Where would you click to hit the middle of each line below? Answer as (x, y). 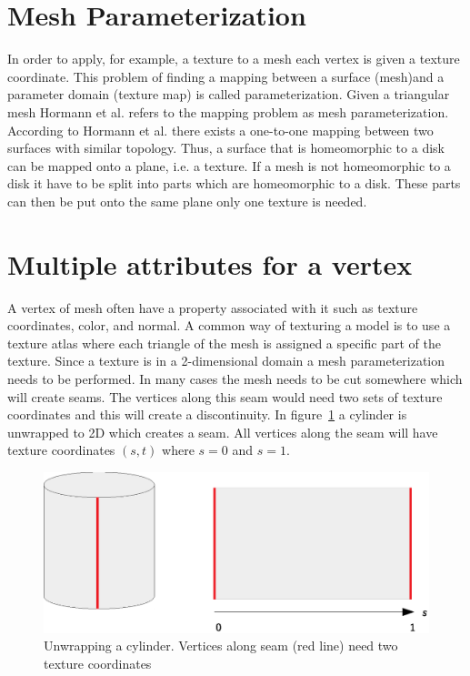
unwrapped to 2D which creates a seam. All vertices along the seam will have (223, 432)
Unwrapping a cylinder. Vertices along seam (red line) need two (221, 646)
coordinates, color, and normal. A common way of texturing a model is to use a (229, 325)
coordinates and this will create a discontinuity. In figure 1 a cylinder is (207, 414)
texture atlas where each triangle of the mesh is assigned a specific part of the (224, 343)
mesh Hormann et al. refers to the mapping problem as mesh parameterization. (228, 111)
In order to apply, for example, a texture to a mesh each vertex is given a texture (234, 59)
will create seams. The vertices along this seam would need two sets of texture (225, 396)
